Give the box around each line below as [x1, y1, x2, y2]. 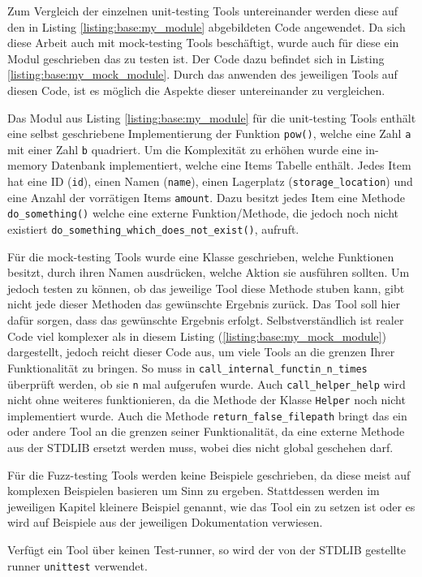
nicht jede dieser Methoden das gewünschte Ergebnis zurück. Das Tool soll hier [7, 295, 400, 312]
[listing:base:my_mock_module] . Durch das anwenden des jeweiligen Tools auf [7, 66, 398, 83]
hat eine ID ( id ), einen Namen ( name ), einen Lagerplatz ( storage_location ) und [7, 173, 413, 190]
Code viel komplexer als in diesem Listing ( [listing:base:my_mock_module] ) [7, 327, 386, 344]
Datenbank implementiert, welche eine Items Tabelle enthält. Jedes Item [51, 157, 411, 174]
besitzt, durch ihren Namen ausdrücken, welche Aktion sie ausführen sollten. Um [7, 264, 410, 281]
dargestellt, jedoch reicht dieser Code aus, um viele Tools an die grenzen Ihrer [7, 343, 395, 360]
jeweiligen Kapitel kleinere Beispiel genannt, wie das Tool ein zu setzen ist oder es [7, 497, 416, 515]
